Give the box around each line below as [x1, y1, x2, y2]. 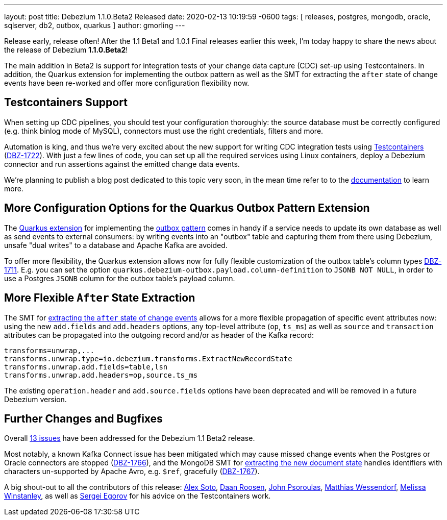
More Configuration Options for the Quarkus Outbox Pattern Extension [4, 202, 370, 215]
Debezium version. [4, 394, 67, 404]
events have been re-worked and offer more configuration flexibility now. [4, 79, 250, 87]
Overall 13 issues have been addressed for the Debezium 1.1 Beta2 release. [4, 434, 255, 443]
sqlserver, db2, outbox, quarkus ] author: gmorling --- [4, 21, 185, 30]
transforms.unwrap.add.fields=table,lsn [4, 362, 168, 371]
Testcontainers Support [4, 96, 128, 109]
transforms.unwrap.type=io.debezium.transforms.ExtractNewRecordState [4, 354, 292, 363]
